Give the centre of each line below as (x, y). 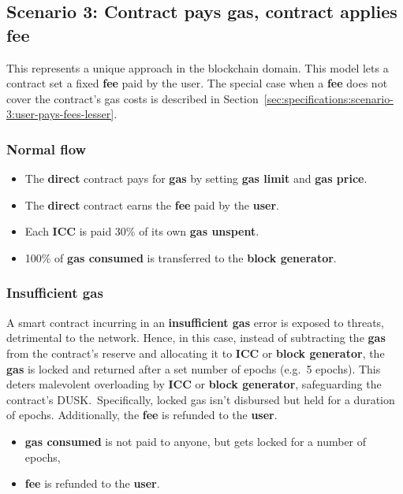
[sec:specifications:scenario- (328, 98)
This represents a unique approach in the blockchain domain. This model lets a (198, 67)
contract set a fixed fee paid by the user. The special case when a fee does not (197, 83)
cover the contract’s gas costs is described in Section (132, 98)
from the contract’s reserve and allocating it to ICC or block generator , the (196, 353)
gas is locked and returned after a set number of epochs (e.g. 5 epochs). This (194, 368)
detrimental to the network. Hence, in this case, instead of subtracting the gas (196, 338)
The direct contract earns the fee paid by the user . (152, 204)
